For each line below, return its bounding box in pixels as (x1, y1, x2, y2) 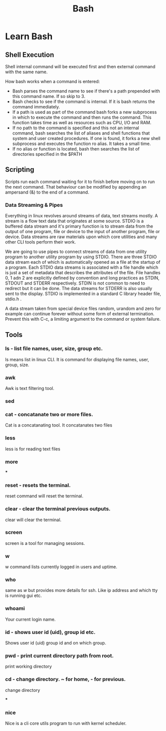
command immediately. (12, 104, 60, 109)
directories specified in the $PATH (12, 151, 83, 157)
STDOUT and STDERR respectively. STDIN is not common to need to (5, 280, 145, 286)
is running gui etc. (5, 592, 42, 599)
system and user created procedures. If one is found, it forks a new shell (12, 136, 161, 141)
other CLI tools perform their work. (5, 239, 76, 245)
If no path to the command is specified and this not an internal (12, 125, 140, 131)
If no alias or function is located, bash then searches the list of (12, 146, 140, 151)
